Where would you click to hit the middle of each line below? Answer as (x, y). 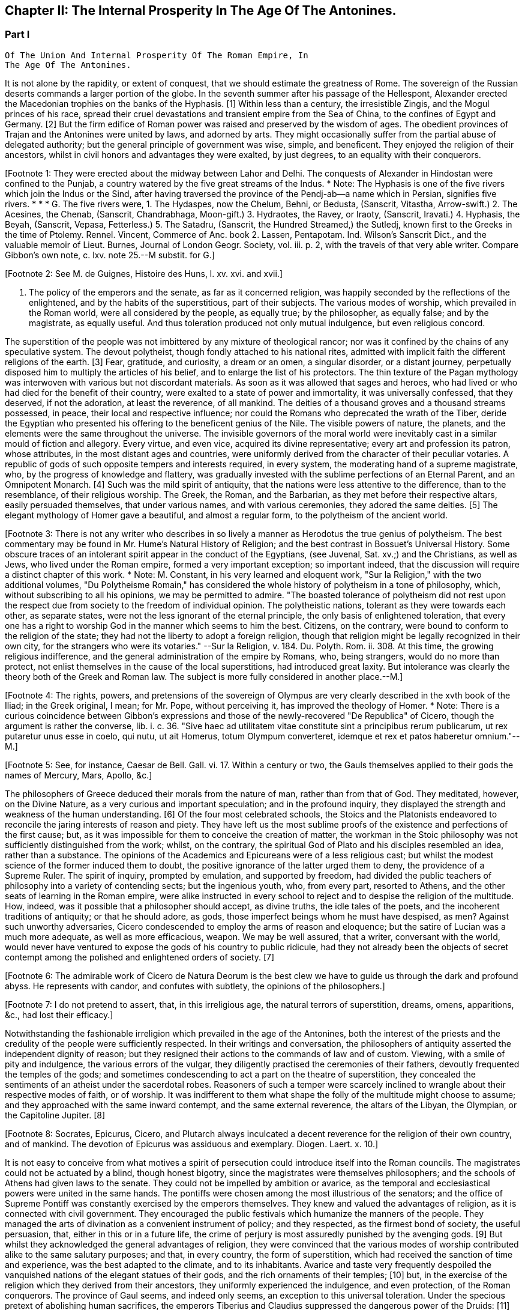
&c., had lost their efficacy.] (59, 1014)
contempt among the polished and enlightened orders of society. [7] (140, 957)
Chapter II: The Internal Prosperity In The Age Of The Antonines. (201, 11)
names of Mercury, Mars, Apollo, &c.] (79, 775)
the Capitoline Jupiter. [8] (55, 1115)
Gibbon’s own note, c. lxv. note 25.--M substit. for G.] (110, 255)
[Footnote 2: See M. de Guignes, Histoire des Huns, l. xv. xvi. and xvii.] (144, 273)
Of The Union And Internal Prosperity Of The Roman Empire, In (157, 55)
